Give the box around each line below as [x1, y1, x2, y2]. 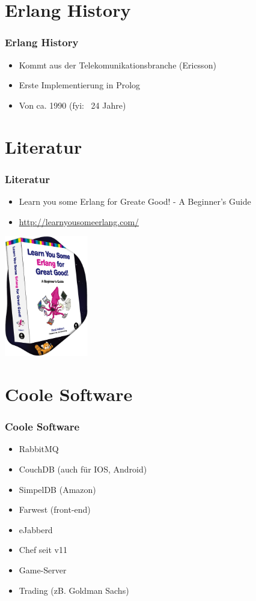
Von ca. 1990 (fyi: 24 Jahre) [19, 98, 126, 111]
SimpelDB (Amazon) [19, 483, 96, 495]
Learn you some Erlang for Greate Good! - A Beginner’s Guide [19, 195, 251, 207]
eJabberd [19, 523, 53, 536]
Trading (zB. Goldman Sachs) [19, 584, 129, 596]
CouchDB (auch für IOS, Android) [19, 462, 147, 475]
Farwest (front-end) [19, 503, 91, 516]
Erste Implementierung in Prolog [19, 79, 141, 91]
